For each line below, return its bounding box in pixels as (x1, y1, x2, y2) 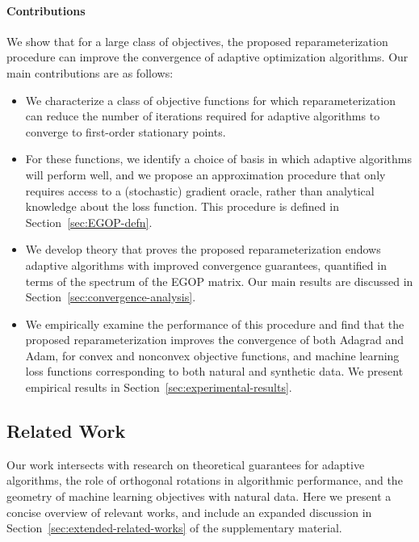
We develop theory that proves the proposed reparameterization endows (25, 241, 381, 258)
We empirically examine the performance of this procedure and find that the (25, 315, 404, 332)
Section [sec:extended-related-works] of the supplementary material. (6, 519, 342, 536)
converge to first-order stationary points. (25, 123, 226, 140)
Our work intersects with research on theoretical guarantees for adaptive (6, 456, 365, 473)
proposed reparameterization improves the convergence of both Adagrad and (25, 331, 404, 348)
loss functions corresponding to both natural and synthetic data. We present (25, 363, 404, 380)
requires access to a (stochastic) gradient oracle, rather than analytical (25, 182, 375, 199)
